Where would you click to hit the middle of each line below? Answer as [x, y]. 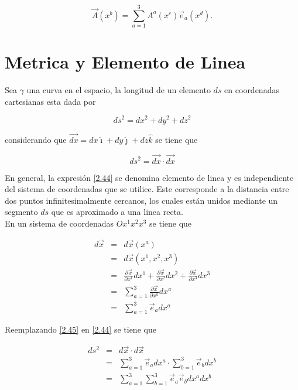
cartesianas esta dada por [50, 101]
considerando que [36, 139]
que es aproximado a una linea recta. [117, 212]
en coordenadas [252, 90]
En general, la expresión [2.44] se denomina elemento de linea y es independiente [149, 177]
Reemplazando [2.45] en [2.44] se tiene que [81, 329]
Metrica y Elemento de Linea [125, 62]
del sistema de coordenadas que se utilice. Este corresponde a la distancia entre [147, 189]
